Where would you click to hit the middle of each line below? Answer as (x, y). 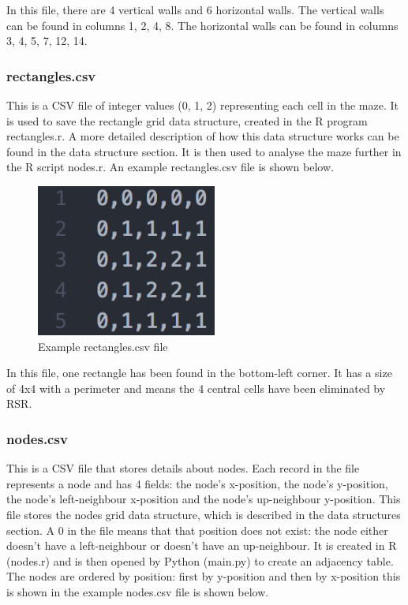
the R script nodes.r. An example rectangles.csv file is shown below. (170, 167)
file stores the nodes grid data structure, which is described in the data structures (204, 514)
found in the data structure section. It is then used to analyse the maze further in (204, 151)
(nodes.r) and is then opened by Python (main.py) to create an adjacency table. (200, 560)
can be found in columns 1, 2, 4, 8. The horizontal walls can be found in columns (202, 25)
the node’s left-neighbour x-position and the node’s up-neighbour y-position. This (204, 499)
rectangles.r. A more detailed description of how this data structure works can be (203, 136)
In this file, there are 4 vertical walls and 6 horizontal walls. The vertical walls (195, 9)
